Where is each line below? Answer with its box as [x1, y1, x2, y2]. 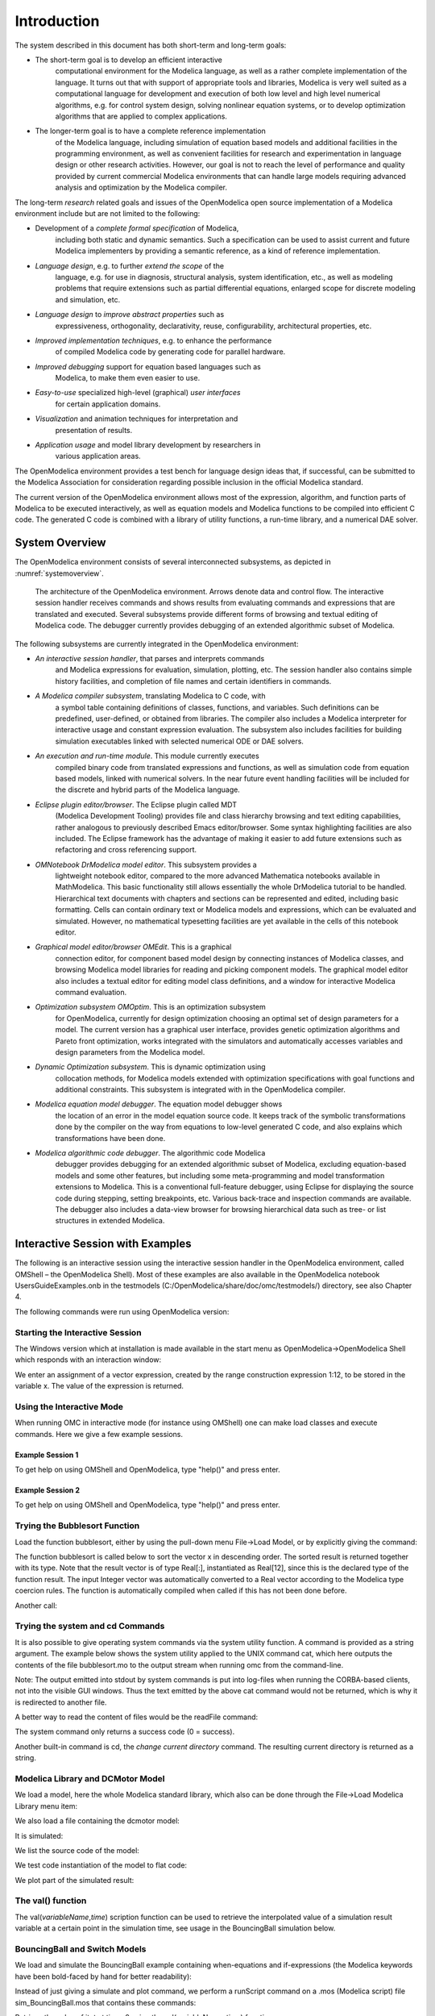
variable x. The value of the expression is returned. [14, 1381, 184, 1391]
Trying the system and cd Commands [14, 1621, 165, 1632]
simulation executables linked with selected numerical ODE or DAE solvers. [55, 736, 304, 746]
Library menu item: [14, 1801, 78, 1810]
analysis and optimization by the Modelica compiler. [55, 182, 227, 193]
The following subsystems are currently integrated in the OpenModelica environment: [14, 639, 299, 648]
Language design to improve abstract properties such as [35, 310, 225, 319]
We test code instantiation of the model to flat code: [14, 1860, 188, 1870]
